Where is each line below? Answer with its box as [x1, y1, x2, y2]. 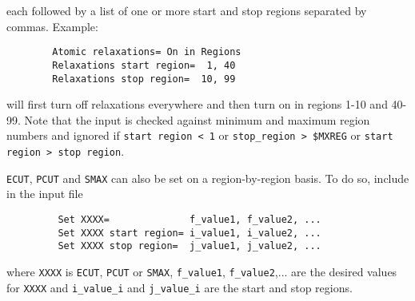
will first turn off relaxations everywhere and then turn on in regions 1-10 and [6, 96, 388, 113]
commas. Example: [6, 18, 98, 34]
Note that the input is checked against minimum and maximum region [24, 111, 370, 128]
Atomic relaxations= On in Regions [52, 46, 241, 58]
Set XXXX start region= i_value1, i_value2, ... [58, 227, 321, 239]
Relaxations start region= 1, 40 [52, 59, 236, 71]
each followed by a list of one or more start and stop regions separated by [6, 2, 367, 18]
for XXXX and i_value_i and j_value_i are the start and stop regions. [6, 279, 353, 295]
